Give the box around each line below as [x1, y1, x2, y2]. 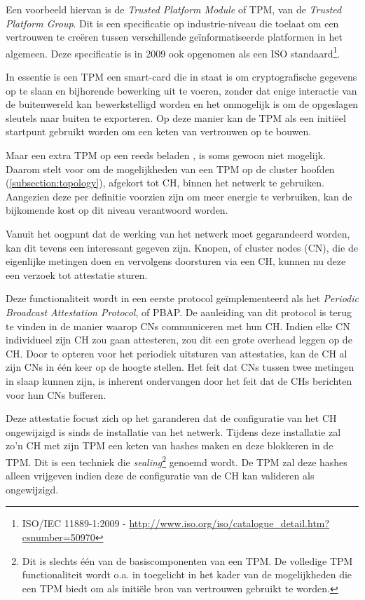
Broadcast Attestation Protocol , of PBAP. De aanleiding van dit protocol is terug [6, 304, 352, 319]
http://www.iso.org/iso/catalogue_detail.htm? [129, 516, 330, 531]
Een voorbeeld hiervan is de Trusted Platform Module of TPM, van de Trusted [6, 2, 342, 16]
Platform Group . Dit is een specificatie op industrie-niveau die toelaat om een [6, 15, 339, 30]
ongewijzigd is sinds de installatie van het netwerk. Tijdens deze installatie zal [6, 424, 341, 439]
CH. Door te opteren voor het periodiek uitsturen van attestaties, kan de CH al [6, 346, 347, 360]
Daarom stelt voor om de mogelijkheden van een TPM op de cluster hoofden [6, 161, 335, 176]
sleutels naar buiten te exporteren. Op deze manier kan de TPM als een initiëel [6, 110, 346, 125]
